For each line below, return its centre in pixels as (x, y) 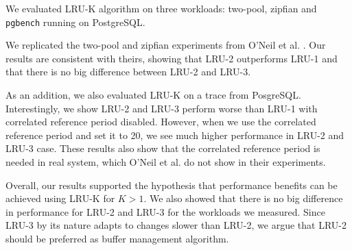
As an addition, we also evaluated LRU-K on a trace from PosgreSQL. (153, 95)
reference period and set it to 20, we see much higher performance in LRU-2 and (175, 135)
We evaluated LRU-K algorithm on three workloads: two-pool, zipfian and (161, 8)
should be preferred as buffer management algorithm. (117, 238)
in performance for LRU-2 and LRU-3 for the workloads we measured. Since (165, 211)
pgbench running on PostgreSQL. (75, 22)
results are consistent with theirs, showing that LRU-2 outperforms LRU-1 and (172, 58)
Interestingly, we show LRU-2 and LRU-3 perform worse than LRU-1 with (162, 108)
